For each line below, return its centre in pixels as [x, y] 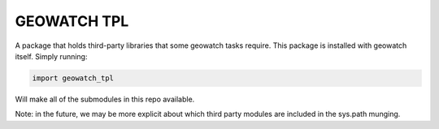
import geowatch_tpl [73, 78]
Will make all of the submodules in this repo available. [105, 99]
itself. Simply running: [51, 56]
